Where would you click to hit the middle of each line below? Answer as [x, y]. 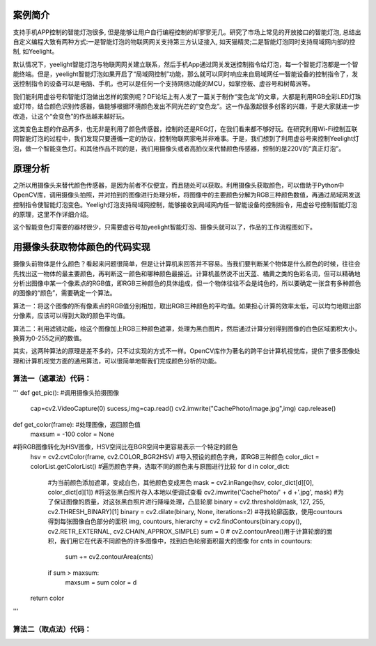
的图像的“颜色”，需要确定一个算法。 [64, 293]
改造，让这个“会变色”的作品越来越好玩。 [71, 116]
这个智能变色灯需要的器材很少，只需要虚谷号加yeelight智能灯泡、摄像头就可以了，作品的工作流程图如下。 [165, 227]
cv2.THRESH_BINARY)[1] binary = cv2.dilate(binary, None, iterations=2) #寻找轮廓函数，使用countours [195, 511]
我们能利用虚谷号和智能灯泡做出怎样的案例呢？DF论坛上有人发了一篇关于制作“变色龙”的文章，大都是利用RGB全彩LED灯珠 [187, 96]
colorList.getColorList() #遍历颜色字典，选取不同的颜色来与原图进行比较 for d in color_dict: [160, 467]
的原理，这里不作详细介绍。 [53, 214]
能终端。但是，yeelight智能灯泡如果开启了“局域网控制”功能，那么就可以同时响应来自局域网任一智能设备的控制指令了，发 [186, 74]
